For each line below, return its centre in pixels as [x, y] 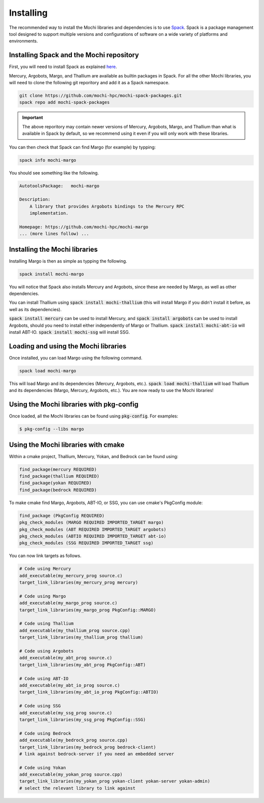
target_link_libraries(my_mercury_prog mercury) [79, 583]
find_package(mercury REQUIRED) [58, 469]
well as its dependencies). [35, 309]
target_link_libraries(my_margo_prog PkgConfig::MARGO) [88, 610]
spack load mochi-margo [48, 371]
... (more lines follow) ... [54, 234]
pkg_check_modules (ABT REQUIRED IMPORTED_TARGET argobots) [93, 529]
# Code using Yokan [43, 767]
